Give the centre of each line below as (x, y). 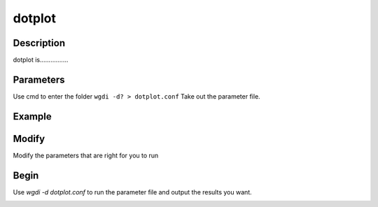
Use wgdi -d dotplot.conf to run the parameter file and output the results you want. (132, 192)
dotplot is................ (41, 60)
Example (32, 116)
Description (39, 43)
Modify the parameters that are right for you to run (86, 155)
